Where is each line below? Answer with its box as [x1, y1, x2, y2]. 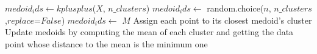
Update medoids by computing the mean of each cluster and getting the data [5, 25, 294, 38]
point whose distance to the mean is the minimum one [5, 37, 208, 50]
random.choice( [207, 2, 264, 14]
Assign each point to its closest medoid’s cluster [133, 13, 312, 26]
